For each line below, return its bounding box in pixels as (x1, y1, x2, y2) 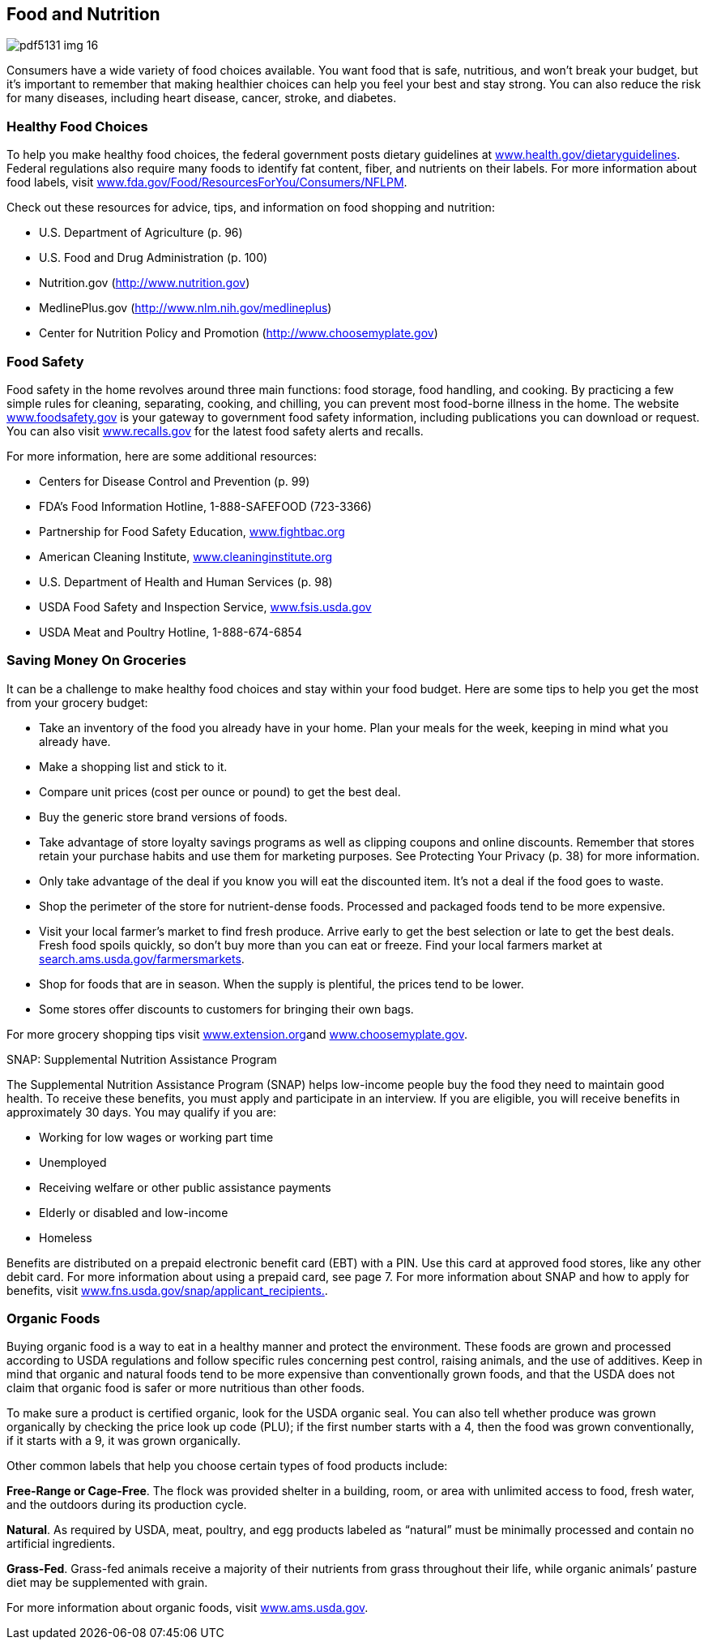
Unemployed (39, 1155, 107, 1169)
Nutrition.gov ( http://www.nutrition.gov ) (39, 276, 250, 290)
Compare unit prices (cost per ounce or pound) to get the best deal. (39, 784, 401, 799)
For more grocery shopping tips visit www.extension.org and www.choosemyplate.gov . (6, 1027, 467, 1041)
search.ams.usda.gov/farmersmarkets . (39, 951, 245, 966)
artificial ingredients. (6, 1537, 116, 1551)
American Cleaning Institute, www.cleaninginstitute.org (39, 549, 333, 564)
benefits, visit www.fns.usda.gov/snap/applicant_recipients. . (6, 1283, 328, 1297)
